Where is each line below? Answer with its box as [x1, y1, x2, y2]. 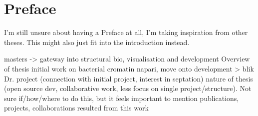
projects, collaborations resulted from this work [4, 102, 149, 113]
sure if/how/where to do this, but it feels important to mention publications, [4, 92, 239, 103]
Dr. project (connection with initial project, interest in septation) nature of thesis [4, 73, 253, 83]
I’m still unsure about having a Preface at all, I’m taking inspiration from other [4, 27, 248, 37]
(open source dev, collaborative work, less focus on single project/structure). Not [4, 83, 252, 93]
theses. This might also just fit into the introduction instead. [4, 36, 190, 47]
